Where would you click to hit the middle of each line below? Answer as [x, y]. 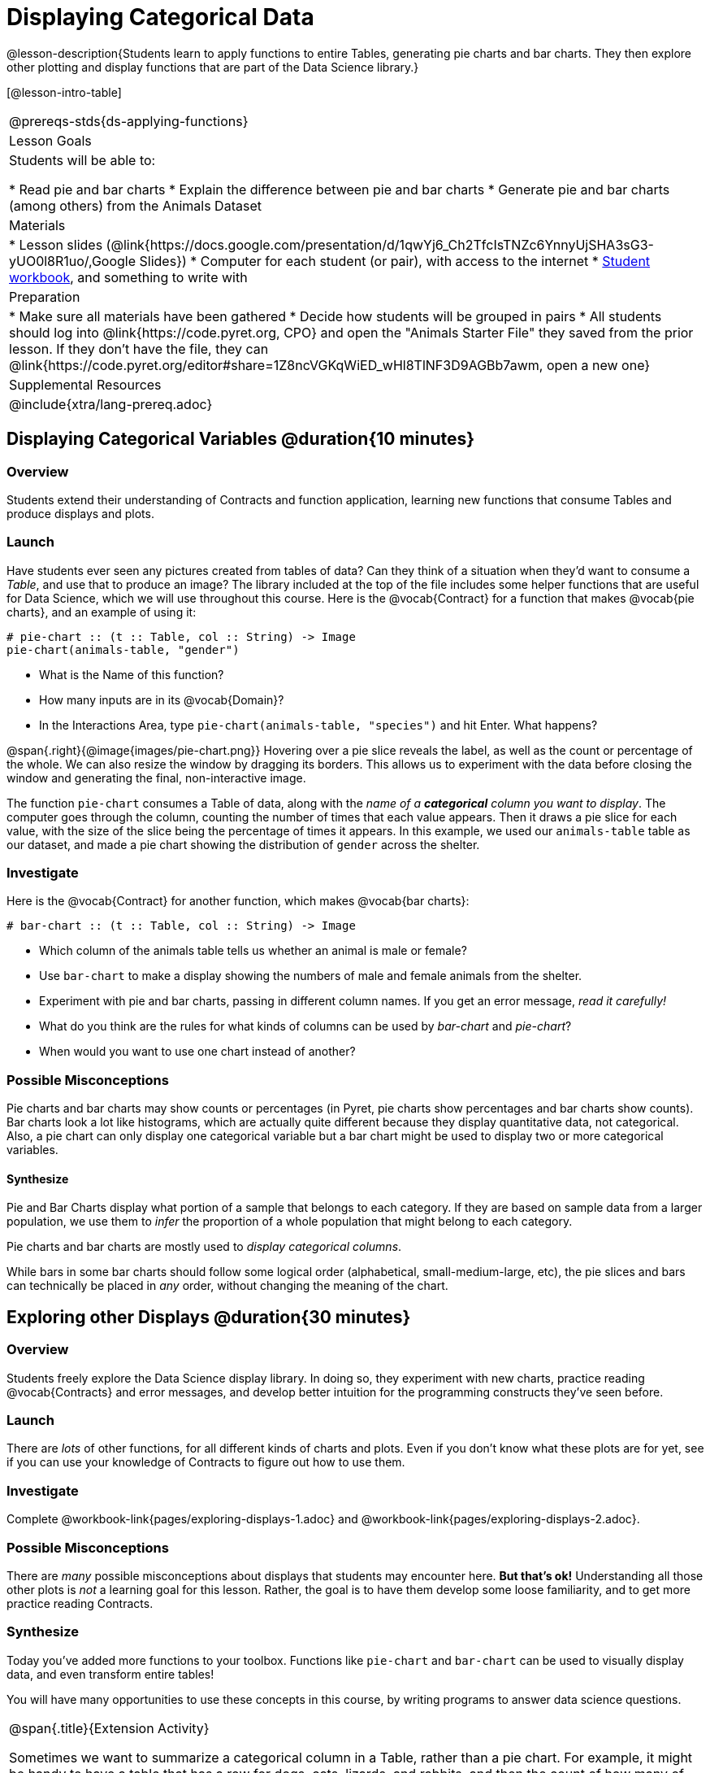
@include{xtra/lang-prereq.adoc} [111, 404]
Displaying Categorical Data [160, 17]
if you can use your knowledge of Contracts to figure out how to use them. [206, 1462]
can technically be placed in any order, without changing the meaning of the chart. [227, 1286]
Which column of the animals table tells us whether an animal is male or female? [253, 951]
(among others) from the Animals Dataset [135, 205]
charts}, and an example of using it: [102, 612]
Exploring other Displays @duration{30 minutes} [209, 1317]
